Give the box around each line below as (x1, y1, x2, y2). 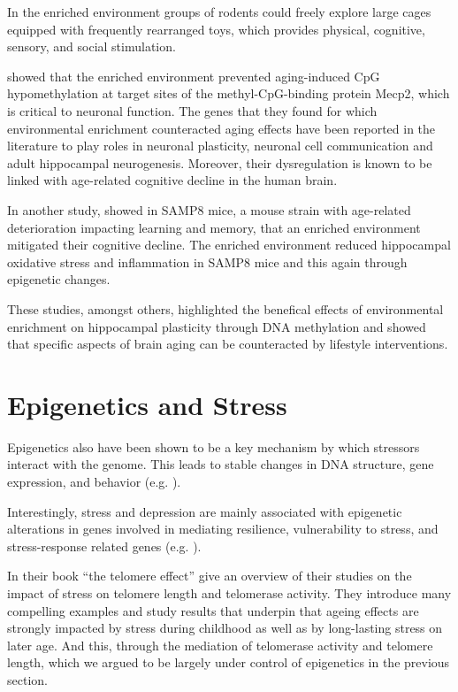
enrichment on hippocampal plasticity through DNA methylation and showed (7, 317, 426, 335)
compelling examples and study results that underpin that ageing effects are (7, 601, 419, 619)
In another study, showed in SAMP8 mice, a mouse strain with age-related (7, 200, 411, 219)
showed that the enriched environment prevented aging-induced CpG (7, 66, 380, 85)
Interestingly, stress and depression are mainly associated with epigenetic (7, 502, 402, 520)
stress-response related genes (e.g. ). (7, 536, 202, 555)
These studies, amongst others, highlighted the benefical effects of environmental (7, 299, 444, 318)
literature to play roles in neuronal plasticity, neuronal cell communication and (7, 136, 433, 155)
